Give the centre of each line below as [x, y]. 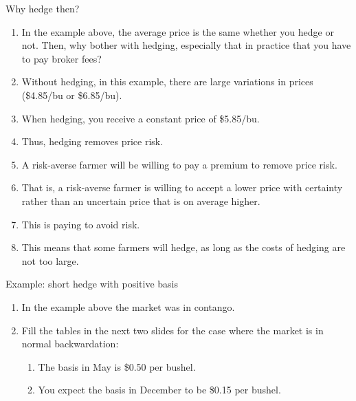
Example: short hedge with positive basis [92, 284]
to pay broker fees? [62, 58]
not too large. [50, 260]
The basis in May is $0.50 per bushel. [117, 366]
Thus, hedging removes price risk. [92, 141]
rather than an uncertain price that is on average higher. [141, 200]
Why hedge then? [43, 8]
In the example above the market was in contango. [128, 306]
